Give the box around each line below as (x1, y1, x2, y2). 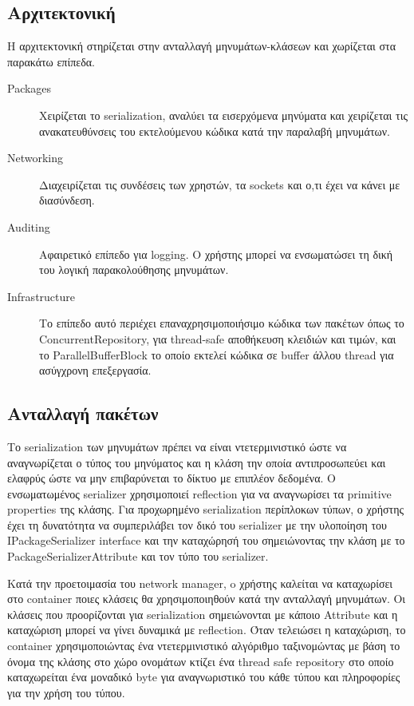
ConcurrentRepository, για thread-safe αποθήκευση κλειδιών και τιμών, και (39, 330, 396, 347)
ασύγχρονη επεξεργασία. (39, 362, 152, 379)
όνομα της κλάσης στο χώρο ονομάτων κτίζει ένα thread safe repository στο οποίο (7, 652, 394, 669)
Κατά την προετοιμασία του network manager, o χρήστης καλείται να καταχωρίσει (7, 574, 393, 591)
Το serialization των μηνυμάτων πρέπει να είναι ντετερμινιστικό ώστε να (7, 438, 347, 454)
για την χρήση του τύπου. (7, 684, 125, 700)
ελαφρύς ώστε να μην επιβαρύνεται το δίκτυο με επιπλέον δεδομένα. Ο (7, 470, 336, 486)
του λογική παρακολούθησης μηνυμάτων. (39, 261, 229, 278)
